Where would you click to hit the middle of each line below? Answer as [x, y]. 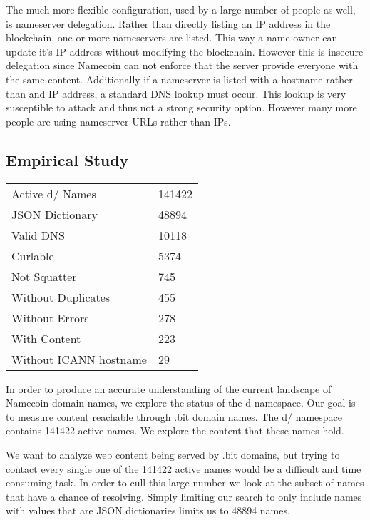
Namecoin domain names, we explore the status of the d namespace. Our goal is [181, 403]
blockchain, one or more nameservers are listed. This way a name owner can [172, 37]
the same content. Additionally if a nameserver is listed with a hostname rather [179, 79]
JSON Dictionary [55, 214]
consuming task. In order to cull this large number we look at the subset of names [185, 483]
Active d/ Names [54, 193]
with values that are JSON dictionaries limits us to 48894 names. [148, 510]
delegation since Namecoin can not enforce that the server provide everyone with [182, 65]
